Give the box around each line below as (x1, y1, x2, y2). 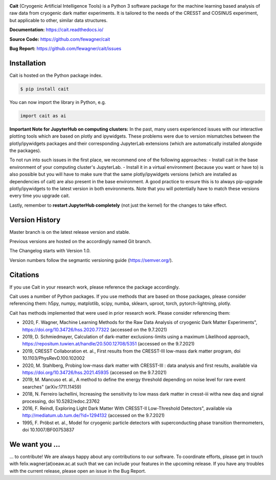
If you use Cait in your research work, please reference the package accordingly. (9, 284, 180, 290)
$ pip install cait (20, 86, 69, 92)
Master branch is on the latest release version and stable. (9, 229, 130, 235)
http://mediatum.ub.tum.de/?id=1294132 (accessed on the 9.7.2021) (22, 412, 165, 419)
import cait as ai (20, 113, 66, 119)
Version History (9, 215, 61, 224)
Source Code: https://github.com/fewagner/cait (9, 36, 110, 42)
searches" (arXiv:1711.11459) (22, 384, 82, 390)
